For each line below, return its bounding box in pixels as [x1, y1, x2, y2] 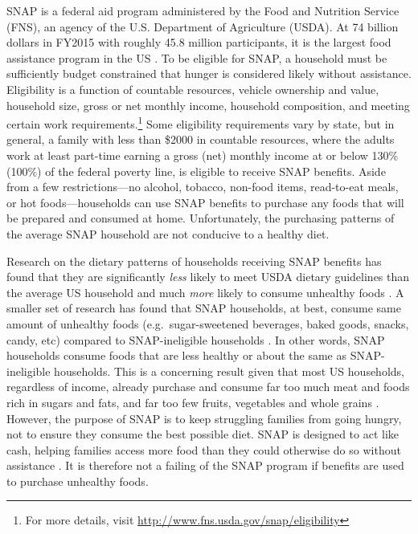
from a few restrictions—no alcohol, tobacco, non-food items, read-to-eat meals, [6, 178, 399, 195]
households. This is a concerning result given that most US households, [54, 362, 404, 379]
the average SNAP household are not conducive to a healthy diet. [6, 225, 330, 242]
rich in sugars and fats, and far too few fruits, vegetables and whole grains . [6, 393, 379, 410]
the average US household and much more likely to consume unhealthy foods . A [6, 283, 404, 300]
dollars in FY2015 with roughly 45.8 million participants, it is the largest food [6, 34, 391, 51]
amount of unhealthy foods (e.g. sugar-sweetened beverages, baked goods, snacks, [6, 315, 409, 332]
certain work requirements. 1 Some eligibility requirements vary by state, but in [6, 113, 395, 132]
